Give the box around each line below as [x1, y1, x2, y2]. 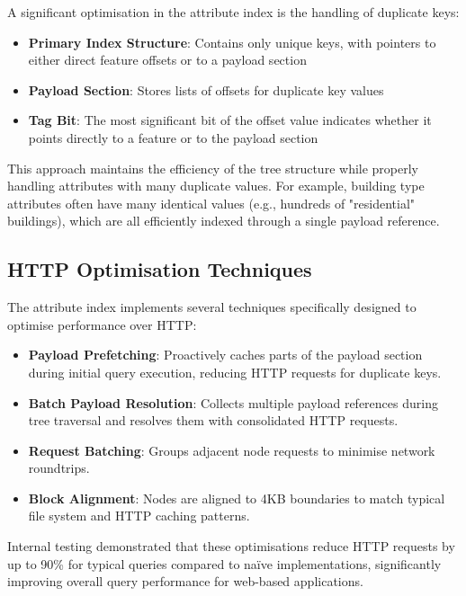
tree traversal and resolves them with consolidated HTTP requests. [28, 411, 399, 430]
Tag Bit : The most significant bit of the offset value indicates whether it [28, 111, 432, 129]
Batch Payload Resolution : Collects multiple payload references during [28, 393, 438, 412]
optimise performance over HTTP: [7, 315, 197, 334]
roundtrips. [28, 458, 90, 477]
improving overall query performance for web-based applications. [7, 572, 363, 591]
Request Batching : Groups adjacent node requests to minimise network [28, 440, 435, 459]
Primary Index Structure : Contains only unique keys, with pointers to [28, 32, 436, 51]
